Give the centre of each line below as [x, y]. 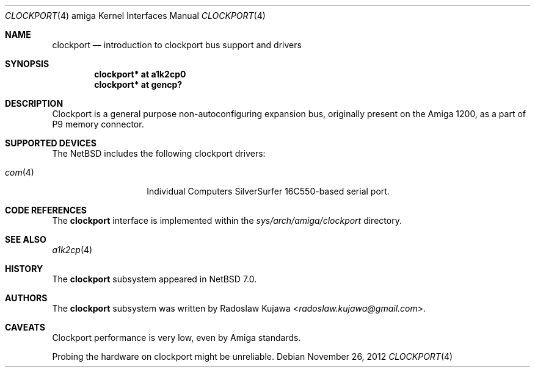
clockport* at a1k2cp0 [140, 74]
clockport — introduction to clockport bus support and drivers [177, 45]
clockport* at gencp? [138, 84]
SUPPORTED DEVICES [51, 143]
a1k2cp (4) [72, 250]
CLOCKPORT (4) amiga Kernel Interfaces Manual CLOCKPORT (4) [135, 16]
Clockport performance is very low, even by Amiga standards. [177, 338]
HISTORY [24, 269]
